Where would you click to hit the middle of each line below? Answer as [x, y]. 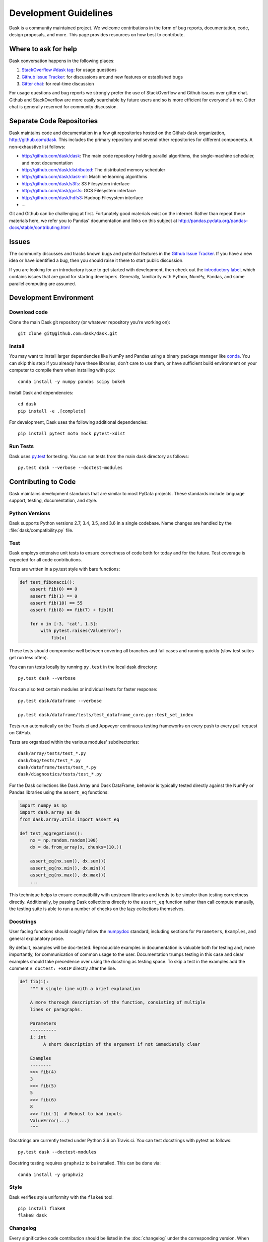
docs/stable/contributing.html [39, 228]
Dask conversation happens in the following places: [62, 61]
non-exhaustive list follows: [37, 147]
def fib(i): [34, 982]
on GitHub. [20, 733]
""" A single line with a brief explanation [85, 988]
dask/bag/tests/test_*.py [50, 760]
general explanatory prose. [37, 938]
